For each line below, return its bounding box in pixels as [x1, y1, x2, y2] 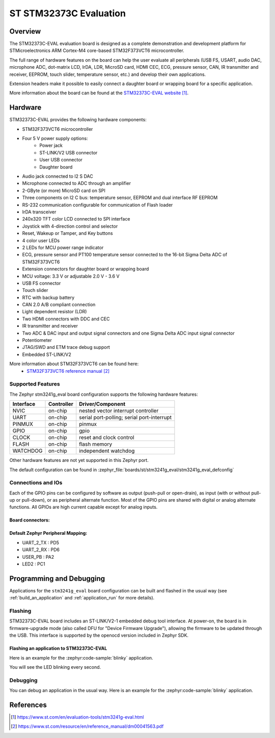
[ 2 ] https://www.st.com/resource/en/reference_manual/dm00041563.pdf [11, 723, 164, 729]
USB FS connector [22, 280, 61, 286]
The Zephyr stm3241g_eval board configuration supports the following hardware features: [9, 391, 198, 397]
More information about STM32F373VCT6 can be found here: [9, 361, 139, 367]
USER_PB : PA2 [22, 554, 54, 560]
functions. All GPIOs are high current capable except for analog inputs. [9, 504, 158, 510]
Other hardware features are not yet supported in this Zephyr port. [9, 457, 149, 463]
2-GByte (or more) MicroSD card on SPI [22, 187, 105, 194]
